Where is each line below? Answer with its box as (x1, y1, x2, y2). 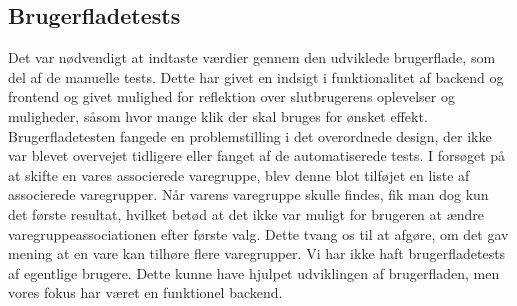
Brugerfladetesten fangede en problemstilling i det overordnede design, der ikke (8, 125, 492, 146)
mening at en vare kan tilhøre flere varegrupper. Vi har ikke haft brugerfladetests (8, 243, 506, 264)
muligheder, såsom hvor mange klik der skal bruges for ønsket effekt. (8, 105, 428, 126)
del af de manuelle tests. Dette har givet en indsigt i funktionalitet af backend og (8, 66, 504, 87)
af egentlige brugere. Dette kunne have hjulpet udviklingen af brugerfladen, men (8, 262, 500, 283)
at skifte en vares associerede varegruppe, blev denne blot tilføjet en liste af (8, 164, 470, 185)
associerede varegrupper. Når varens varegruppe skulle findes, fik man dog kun (8, 184, 489, 205)
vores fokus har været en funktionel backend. (8, 282, 283, 303)
